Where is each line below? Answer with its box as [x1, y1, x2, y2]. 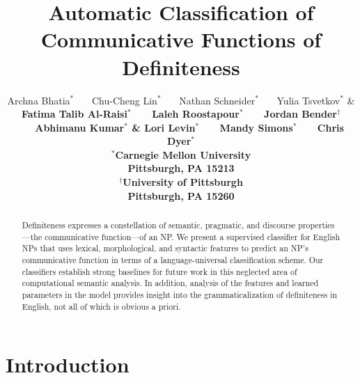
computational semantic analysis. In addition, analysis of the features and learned [22, 277, 319, 289]
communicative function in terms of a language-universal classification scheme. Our [22, 254, 324, 266]
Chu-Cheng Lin [91, 93, 157, 107]
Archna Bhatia [7, 93, 70, 107]
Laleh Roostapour [152, 107, 240, 121]
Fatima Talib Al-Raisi [21, 107, 127, 121]
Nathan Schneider [179, 93, 256, 107]
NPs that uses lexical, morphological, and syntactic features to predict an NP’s [22, 242, 308, 254]
